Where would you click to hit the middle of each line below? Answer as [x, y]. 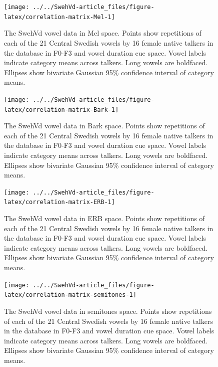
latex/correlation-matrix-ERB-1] [59, 202]
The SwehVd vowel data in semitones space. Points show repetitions [108, 311]
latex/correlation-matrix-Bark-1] [61, 110]
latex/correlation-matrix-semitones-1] [70, 295]
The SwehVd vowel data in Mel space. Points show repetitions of [103, 33]
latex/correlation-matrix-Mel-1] [59, 17]
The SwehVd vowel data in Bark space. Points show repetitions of [104, 126]
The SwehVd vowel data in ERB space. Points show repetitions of [104, 218]
